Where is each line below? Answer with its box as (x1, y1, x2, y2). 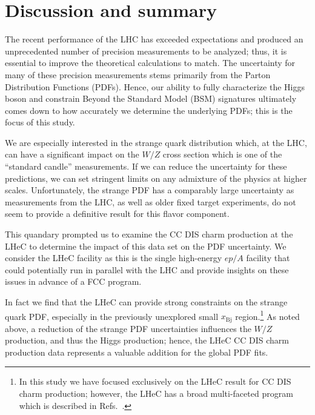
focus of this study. (5, 116, 75, 128)
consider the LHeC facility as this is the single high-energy (5, 251, 222, 264)
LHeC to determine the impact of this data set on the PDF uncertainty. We (5, 239, 287, 252)
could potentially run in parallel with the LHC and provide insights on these (5, 263, 289, 276)
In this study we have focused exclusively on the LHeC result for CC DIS (19, 375, 291, 388)
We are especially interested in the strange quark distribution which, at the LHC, (5, 136, 307, 148)
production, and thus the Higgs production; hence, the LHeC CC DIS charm (5, 334, 289, 347)
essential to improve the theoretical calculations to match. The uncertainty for (5, 56, 296, 69)
